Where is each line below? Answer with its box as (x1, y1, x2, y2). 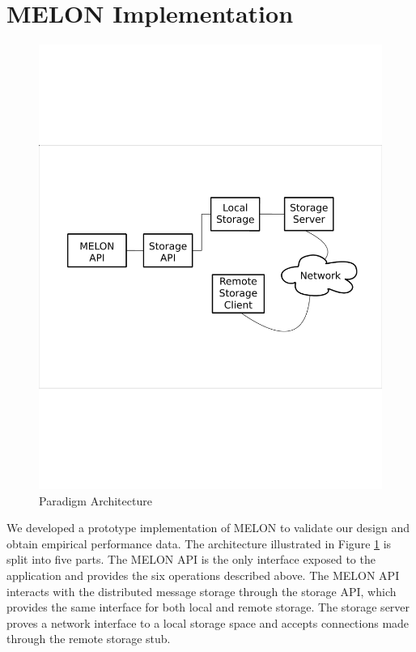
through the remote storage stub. (6, 630, 171, 647)
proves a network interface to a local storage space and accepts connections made (6, 614, 410, 631)
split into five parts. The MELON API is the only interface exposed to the (6, 551, 376, 568)
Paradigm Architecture (39, 492, 152, 509)
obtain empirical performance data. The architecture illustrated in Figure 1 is (6, 535, 392, 552)
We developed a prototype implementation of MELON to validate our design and (6, 519, 410, 536)
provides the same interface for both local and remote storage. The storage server (6, 599, 410, 616)
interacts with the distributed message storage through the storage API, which (6, 582, 397, 599)
